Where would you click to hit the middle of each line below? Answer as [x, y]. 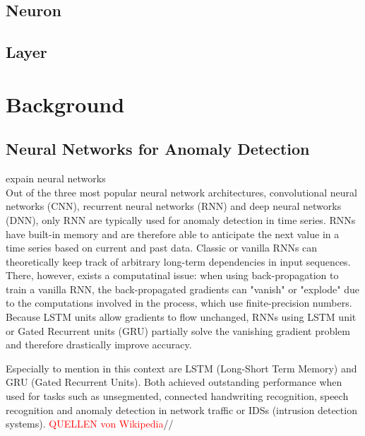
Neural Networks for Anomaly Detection [158, 149]
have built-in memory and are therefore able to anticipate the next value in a [173, 234]
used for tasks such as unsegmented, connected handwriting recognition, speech [177, 396]
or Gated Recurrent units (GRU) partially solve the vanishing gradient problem [178, 330]
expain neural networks [56, 178]
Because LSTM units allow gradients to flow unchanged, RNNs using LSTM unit [181, 317]
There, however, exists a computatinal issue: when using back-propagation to [172, 275]
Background [65, 104]
